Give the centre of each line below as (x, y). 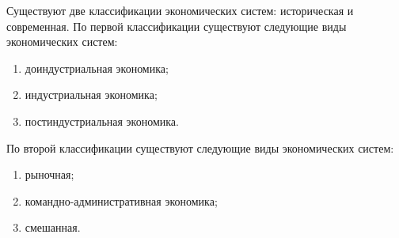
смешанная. (53, 227)
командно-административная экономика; (121, 200)
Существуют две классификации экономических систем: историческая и (180, 10)
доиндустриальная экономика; (97, 68)
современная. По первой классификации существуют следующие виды (177, 26)
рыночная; (49, 174)
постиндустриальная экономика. (102, 121)
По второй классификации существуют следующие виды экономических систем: (200, 147)
